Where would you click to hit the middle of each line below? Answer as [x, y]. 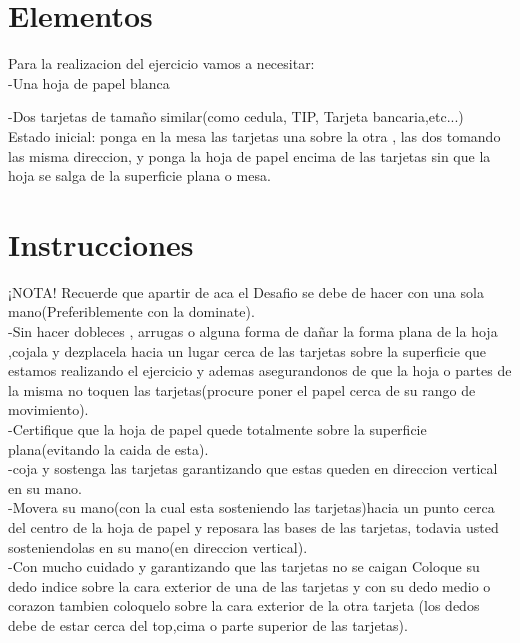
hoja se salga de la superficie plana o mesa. [139, 175]
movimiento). [48, 409]
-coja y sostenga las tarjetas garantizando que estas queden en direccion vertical [253, 468]
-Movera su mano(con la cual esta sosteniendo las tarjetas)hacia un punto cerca [251, 507]
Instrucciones [101, 243]
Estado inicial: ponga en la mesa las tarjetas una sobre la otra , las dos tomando [254, 135]
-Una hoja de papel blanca [89, 82]
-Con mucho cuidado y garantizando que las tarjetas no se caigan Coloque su [244, 566]
